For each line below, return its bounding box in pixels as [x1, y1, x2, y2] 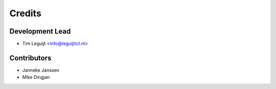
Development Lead [9, 27, 71, 36]
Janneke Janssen [22, 67, 60, 73]
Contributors [9, 53, 52, 62]
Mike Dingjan [22, 74, 50, 80]
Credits [9, 8, 42, 19]
